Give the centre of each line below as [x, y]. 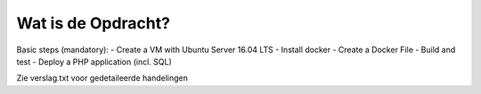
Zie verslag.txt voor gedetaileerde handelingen [102, 78]
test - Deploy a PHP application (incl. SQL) [94, 61]
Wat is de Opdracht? [94, 23]
